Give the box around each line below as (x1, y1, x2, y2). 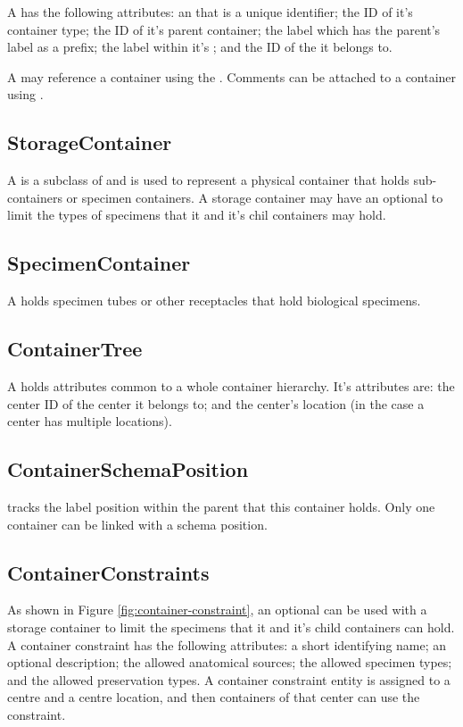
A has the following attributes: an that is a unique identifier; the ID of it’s (7, 3, 413, 21)
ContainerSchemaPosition (7, 455, 249, 483)
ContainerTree (7, 335, 143, 363)
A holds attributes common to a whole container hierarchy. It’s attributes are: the (7, 376, 455, 395)
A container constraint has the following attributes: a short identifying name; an (7, 635, 447, 654)
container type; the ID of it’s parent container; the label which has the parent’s (7, 20, 441, 38)
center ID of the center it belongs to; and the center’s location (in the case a (7, 394, 425, 413)
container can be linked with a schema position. (7, 514, 268, 533)
